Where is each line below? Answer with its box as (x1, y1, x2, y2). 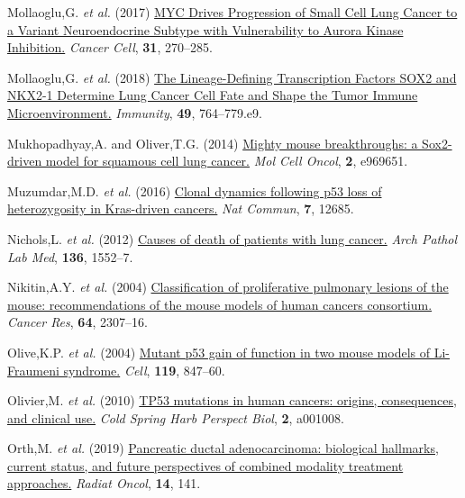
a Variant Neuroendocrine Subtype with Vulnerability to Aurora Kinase (7, 20, 404, 39)
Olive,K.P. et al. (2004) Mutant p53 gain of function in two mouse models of (7, 342, 431, 361)
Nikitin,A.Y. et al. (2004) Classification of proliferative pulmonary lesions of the (7, 277, 449, 296)
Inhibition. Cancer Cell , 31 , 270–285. (7, 38, 213, 57)
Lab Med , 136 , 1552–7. (7, 247, 133, 266)
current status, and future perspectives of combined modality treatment (7, 456, 404, 475)
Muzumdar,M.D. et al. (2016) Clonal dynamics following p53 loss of (7, 181, 382, 200)
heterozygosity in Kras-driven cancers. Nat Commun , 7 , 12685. (7, 199, 354, 218)
